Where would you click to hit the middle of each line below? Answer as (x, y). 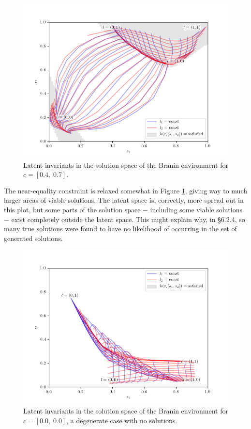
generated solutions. (33, 238)
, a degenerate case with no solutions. (122, 420)
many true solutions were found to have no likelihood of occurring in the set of (120, 229)
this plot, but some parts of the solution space (72, 209)
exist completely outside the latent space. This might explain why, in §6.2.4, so (128, 219)
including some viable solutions (196, 209)
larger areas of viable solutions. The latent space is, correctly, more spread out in (124, 200)
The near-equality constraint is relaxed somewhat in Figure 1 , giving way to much (126, 190)
